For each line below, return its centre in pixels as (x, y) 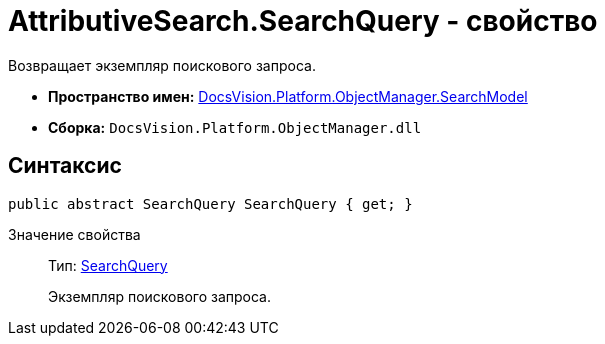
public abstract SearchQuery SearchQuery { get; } (210, 203)
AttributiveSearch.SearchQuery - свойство (303, 21)
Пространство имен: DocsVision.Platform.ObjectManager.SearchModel (288, 96)
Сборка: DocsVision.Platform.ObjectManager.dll (235, 127)
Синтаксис (65, 166)
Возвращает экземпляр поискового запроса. (162, 65)
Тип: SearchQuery (108, 265)
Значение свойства (74, 234)
